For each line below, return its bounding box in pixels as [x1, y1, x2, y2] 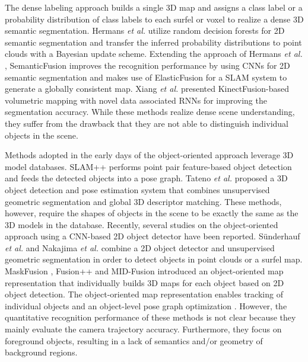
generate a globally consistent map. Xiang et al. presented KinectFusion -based [5, 82, 290, 95]
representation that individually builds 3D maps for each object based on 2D [5, 276, 284, 289]
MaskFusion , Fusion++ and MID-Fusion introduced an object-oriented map [5, 265, 284, 277]
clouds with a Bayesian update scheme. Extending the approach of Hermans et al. [5, 47, 303, 60]
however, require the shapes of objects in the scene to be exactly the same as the [5, 207, 299, 219]
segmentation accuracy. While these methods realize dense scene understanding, [5, 105, 295, 118]
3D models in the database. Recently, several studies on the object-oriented [5, 218, 278, 230]
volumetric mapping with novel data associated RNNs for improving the [5, 94, 267, 106]
